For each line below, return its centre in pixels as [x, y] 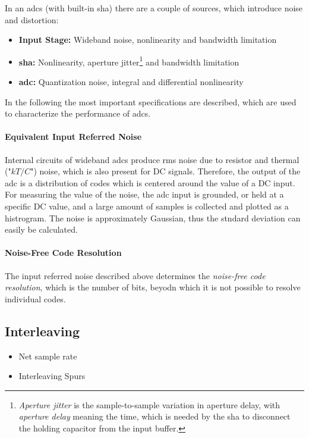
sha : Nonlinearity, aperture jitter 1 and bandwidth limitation [129, 61]
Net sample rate [48, 356]
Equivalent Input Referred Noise [73, 137]
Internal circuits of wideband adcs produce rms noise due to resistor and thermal [152, 159]
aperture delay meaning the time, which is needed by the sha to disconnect [154, 416]
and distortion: [32, 19]
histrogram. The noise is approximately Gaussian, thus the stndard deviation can [153, 218]
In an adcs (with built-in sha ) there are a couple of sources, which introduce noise [154, 8]
